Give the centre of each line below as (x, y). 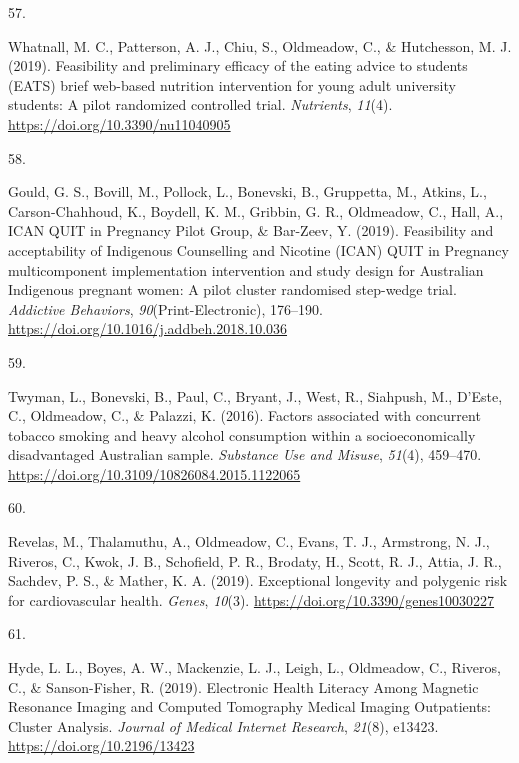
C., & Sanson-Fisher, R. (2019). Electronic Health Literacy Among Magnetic (243, 686)
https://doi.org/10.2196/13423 (101, 745)
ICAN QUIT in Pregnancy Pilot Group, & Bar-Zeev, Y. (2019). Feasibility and (251, 230)
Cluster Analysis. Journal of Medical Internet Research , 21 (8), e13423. (223, 725)
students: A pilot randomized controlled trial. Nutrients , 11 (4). (200, 104)
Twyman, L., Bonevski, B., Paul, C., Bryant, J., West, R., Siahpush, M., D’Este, (255, 395)
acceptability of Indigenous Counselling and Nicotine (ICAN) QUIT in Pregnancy (258, 249)
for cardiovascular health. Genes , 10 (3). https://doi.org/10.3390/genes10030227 (251, 599)
